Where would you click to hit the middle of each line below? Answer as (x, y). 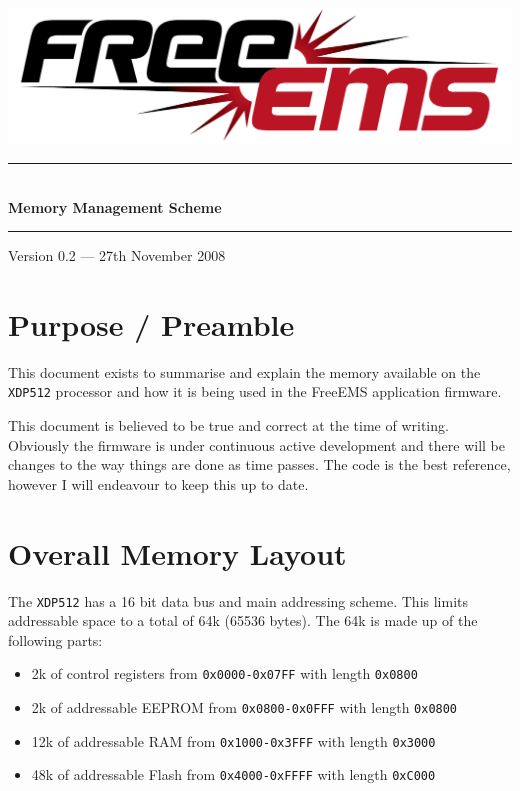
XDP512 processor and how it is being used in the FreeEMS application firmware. (255, 391)
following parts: (55, 639)
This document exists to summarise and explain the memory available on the (244, 371)
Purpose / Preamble (151, 323)
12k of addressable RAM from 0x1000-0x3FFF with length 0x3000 (233, 740)
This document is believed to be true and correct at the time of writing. (228, 425)
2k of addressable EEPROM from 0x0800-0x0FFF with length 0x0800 (244, 707)
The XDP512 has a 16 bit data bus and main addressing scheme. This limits (238, 600)
